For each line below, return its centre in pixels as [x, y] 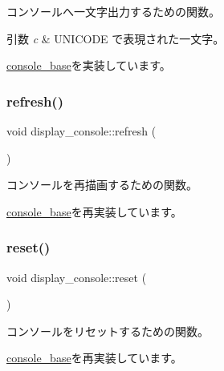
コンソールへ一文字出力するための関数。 [113, 11]
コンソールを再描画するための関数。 [102, 185]
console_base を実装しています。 [89, 65]
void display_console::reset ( [77, 277]
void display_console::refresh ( [81, 131]
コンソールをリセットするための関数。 [108, 331]
